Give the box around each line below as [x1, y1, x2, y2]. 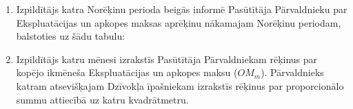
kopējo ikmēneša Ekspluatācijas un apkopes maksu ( [16, 65, 238, 80]
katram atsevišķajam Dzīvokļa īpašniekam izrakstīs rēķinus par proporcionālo [16, 78, 344, 93]
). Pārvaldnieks [261, 65, 324, 80]
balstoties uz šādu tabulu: [16, 29, 125, 43]
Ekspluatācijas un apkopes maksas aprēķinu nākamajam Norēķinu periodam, [16, 15, 341, 29]
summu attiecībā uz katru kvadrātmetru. [16, 92, 189, 106]
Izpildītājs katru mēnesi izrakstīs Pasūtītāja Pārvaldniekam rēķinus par [16, 51, 318, 66]
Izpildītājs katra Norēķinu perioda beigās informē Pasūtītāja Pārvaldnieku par [16, 2, 347, 16]
